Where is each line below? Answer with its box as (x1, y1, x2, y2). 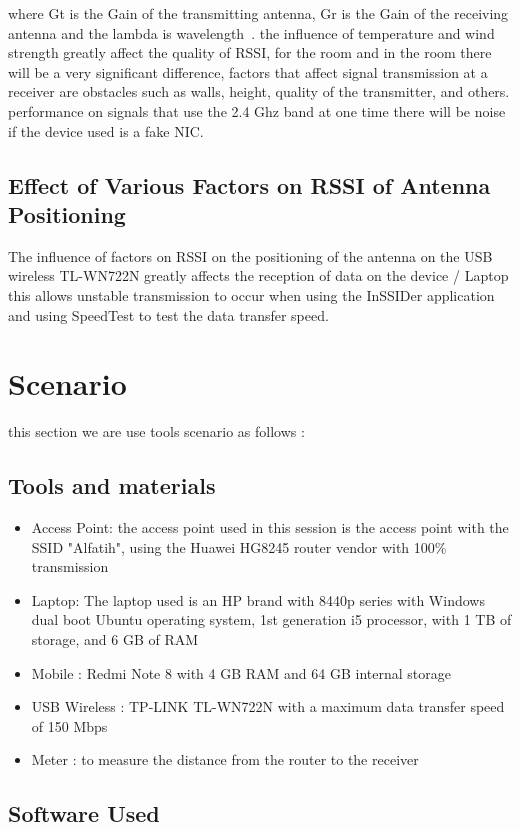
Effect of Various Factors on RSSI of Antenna (8, 169, 491, 200)
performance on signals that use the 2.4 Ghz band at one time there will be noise (8, 100, 506, 121)
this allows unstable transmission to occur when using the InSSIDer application (8, 284, 495, 305)
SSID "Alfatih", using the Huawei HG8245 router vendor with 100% (31, 536, 447, 557)
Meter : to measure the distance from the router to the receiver (31, 749, 419, 770)
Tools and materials (8, 470, 216, 501)
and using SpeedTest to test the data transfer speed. (8, 304, 329, 325)
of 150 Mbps (31, 715, 108, 736)
